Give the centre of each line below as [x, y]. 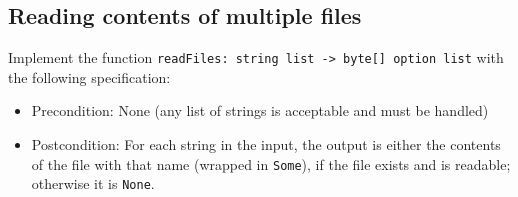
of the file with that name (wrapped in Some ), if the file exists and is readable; [271, 163]
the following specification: [89, 76]
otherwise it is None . [93, 183]
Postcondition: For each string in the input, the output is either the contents [266, 144]
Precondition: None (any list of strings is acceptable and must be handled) [260, 110]
